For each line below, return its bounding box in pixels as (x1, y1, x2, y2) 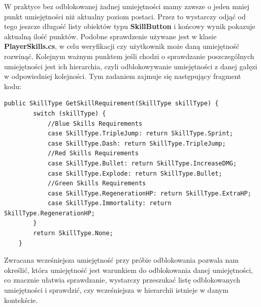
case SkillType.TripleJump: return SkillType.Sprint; (47, 130, 234, 137)
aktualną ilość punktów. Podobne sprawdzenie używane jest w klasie (4, 31, 217, 41)
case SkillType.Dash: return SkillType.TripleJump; (47, 139, 226, 147)
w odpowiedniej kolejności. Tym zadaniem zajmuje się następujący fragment (4, 71, 241, 81)
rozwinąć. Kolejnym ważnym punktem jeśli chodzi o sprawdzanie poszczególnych (4, 50, 254, 61)
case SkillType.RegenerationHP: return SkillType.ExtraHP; (47, 189, 251, 197)
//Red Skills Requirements (47, 150, 139, 157)
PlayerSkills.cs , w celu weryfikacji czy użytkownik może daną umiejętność (4, 41, 240, 51)
